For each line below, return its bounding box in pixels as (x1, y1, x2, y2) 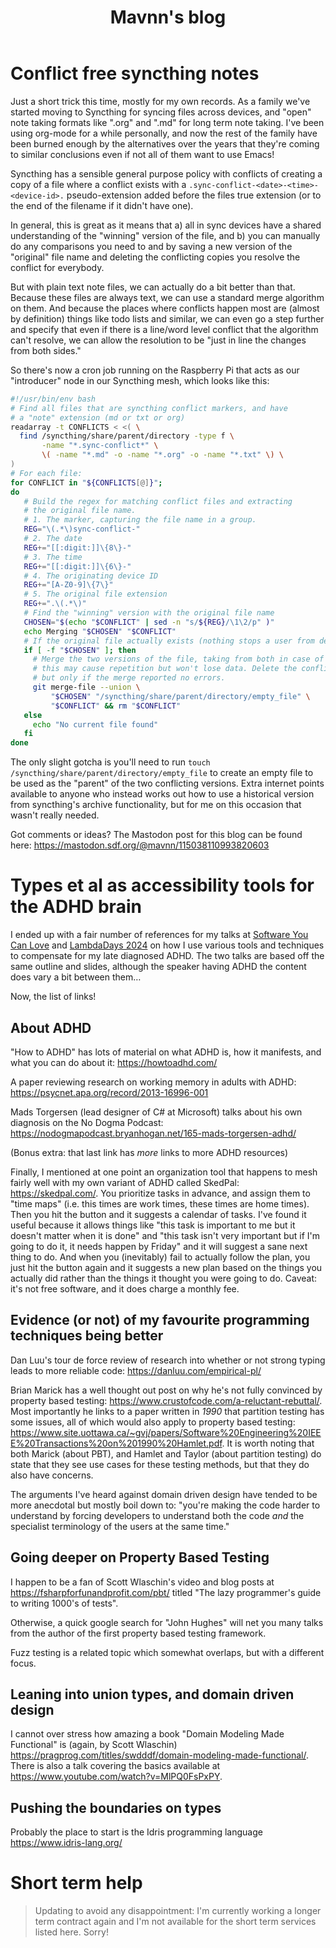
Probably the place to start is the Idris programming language (10, 1826, 263, 1838)
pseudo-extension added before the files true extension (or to (66, 189, 322, 201)
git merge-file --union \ (32, 682, 141, 693)
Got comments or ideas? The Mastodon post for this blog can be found (10, 829, 303, 841)
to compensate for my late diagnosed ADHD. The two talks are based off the (10, 950, 325, 962)
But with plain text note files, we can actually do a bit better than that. (10, 281, 296, 293)
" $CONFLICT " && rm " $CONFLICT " (50, 701, 182, 711)
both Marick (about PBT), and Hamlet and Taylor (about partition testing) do (10, 1447, 322, 1460)
